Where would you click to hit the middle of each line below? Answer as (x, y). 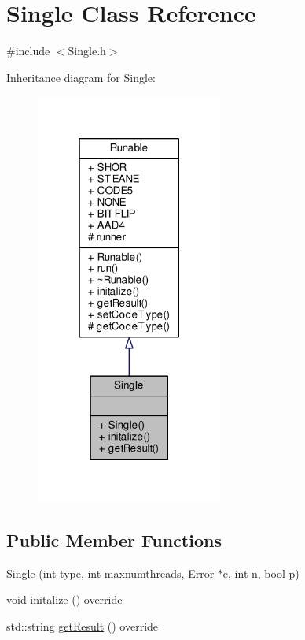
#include (28, 51)
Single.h (87, 51)
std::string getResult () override (83, 625)
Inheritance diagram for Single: (81, 77)
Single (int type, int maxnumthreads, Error (110, 573)
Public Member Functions (114, 540)
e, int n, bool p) (261, 573)
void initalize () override (64, 599)
